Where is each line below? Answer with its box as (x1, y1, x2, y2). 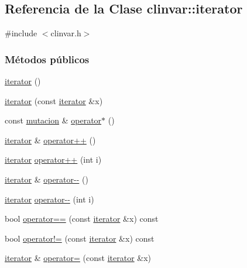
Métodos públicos (5, 51, 90, 66)
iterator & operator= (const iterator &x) (5, 252, 152, 264)
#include (5, 27, 37, 39)
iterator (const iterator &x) (5, 94, 103, 106)
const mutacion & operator (5, 114, 102, 126)
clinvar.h (50, 27, 81, 39)
